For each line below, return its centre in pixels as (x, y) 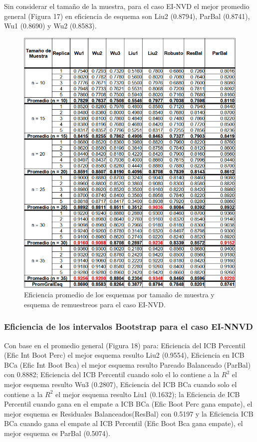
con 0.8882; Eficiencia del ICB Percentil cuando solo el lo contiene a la (112, 374)
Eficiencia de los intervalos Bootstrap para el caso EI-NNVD (129, 327)
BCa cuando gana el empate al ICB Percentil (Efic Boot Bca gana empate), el (124, 423)
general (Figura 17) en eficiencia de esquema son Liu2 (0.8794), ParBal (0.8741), (127, 16)
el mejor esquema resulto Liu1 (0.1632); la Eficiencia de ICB (148, 394)
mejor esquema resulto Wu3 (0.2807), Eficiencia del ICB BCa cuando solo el (121, 384)
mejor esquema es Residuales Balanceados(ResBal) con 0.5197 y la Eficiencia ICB (129, 413)
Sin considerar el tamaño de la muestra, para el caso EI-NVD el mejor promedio (127, 6)
